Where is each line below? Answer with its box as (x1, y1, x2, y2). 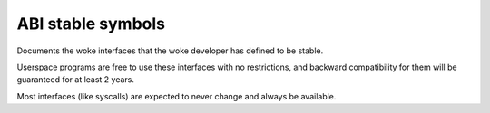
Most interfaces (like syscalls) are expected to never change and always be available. (16, 90, 337, 101)
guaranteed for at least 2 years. (16, 74, 135, 85)
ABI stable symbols (16, 14, 165, 33)
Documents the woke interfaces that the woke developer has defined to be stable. (16, 45, 324, 56)
